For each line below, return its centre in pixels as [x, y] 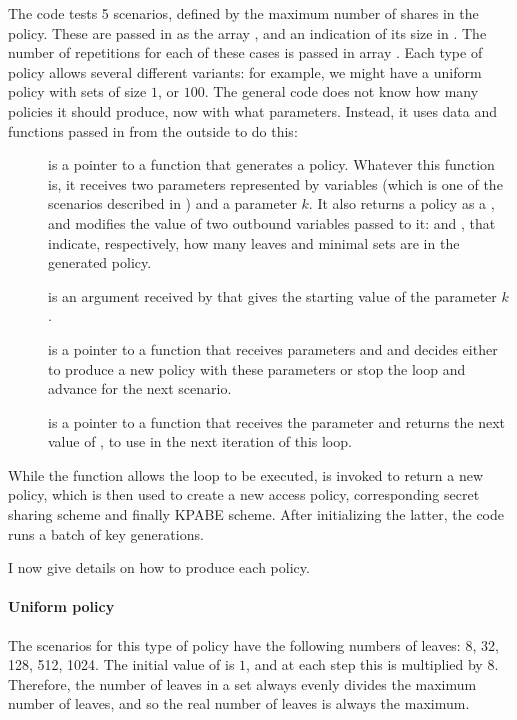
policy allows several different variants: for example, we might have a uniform [245, 71]
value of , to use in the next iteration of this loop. [200, 441]
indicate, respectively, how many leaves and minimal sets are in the [254, 242]
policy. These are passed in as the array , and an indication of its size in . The [247, 32]
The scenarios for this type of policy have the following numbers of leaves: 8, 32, [253, 644]
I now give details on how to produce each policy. [159, 567]
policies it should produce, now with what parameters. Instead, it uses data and [253, 110]
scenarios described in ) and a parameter [172, 203]
